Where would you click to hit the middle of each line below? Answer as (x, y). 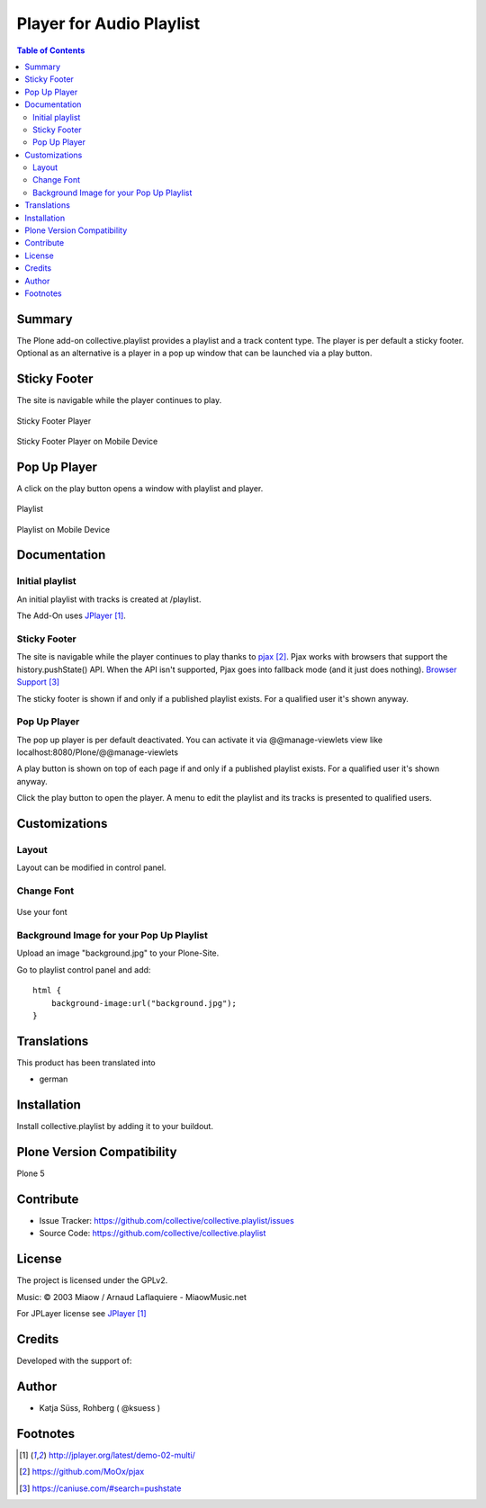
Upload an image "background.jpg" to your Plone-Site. (118, 953)
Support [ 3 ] (38, 682)
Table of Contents (51, 50)
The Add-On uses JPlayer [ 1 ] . (71, 615)
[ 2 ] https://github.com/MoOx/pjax (82, 1472)
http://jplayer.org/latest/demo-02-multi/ (121, 1455)
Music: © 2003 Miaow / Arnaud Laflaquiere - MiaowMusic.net (132, 1297)
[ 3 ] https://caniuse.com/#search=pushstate (100, 1488)
